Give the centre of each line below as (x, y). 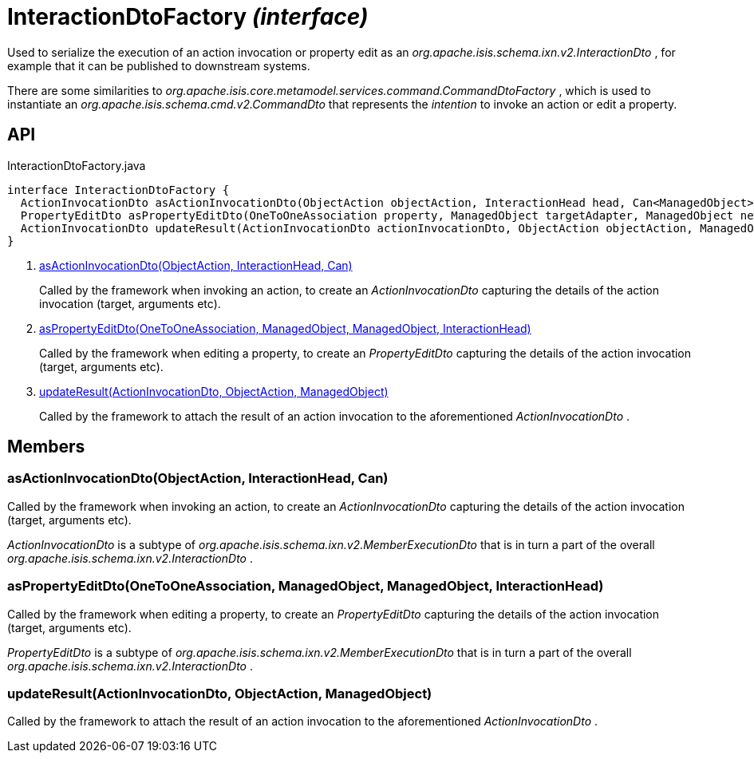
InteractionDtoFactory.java (77, 165)
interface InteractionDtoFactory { (118, 190)
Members (46, 447)
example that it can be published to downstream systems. (159, 65)
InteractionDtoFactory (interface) (188, 17)
